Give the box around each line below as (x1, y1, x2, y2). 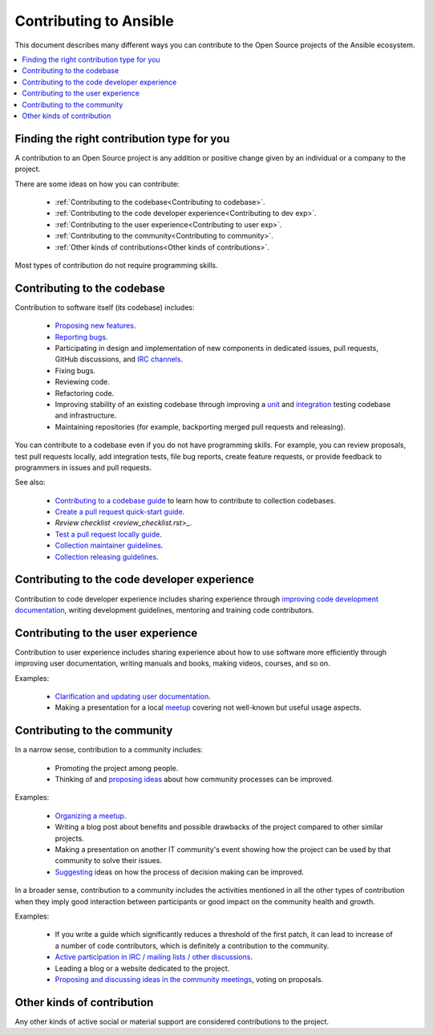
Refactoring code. (55, 388, 115, 397)
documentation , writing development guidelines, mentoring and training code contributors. (14, 605, 314, 614)
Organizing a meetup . (55, 811, 127, 821)
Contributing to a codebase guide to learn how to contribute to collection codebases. (55, 495, 336, 505)
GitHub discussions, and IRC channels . (55, 354, 184, 365)
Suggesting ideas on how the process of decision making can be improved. (55, 867, 305, 877)
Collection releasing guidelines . (55, 552, 160, 561)
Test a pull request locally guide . (55, 529, 162, 539)
